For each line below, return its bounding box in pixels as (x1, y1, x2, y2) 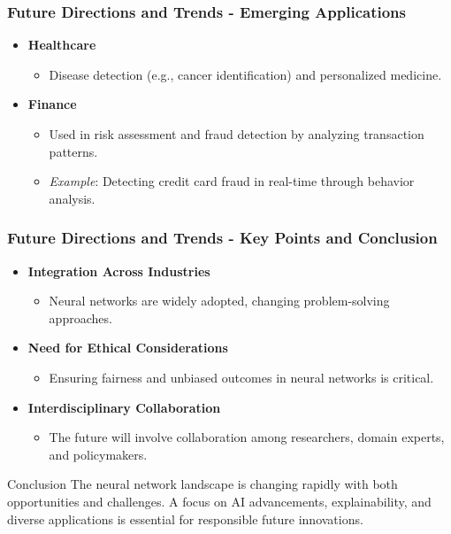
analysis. (49, 189, 96, 207)
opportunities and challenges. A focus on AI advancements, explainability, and (7, 491, 432, 510)
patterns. (49, 142, 98, 160)
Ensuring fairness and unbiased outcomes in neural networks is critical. (49, 368, 434, 386)
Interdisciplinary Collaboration (27, 398, 221, 416)
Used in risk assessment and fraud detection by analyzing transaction (49, 125, 424, 143)
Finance (27, 95, 77, 113)
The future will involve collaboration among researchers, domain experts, (49, 428, 445, 446)
